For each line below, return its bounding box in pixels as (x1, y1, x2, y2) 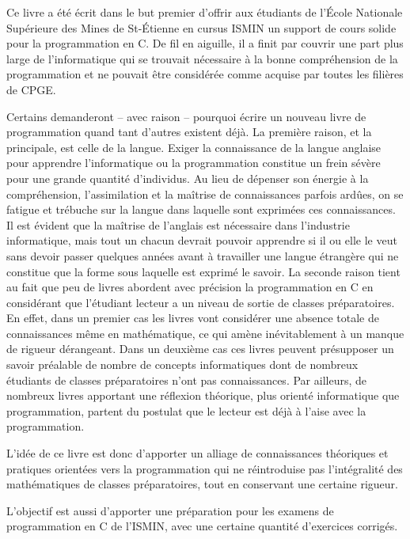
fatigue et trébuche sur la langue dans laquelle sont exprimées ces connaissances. (6, 201, 396, 218)
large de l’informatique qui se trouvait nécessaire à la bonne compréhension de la (6, 50, 398, 66)
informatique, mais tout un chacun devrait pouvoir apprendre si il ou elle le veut (6, 232, 397, 249)
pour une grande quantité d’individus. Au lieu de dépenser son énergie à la (6, 169, 369, 186)
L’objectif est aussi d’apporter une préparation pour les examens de (6, 502, 334, 518)
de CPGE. (6, 81, 56, 97)
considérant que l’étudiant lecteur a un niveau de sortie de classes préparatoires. (6, 294, 395, 310)
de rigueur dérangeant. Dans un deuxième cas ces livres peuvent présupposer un (6, 340, 394, 357)
